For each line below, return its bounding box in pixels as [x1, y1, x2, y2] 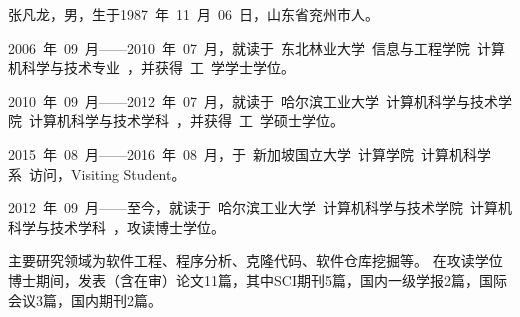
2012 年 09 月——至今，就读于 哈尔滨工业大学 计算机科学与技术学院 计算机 [8, 197, 512, 218]
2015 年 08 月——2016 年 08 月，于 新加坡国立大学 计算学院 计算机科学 [8, 143, 491, 164]
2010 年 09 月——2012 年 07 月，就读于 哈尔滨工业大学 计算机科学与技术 [8, 90, 498, 111]
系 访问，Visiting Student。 [8, 163, 186, 184]
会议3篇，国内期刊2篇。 [8, 289, 162, 310]
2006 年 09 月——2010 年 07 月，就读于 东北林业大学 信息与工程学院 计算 [8, 37, 505, 58]
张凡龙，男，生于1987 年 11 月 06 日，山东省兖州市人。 [8, 4, 379, 24]
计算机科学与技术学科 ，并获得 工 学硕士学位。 [28, 110, 344, 131]
